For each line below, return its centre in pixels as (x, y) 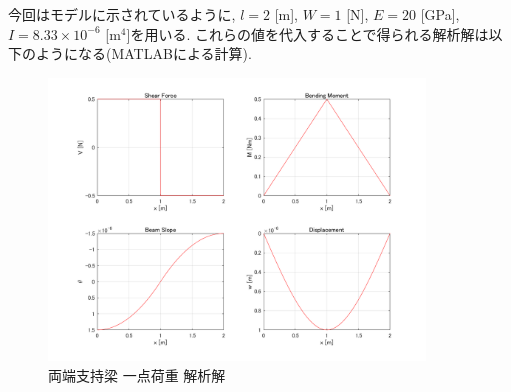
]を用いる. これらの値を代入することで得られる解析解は (307, 33)
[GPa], (440, 14)
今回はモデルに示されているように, (122, 14)
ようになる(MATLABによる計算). (143, 53)
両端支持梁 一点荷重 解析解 (137, 374)
